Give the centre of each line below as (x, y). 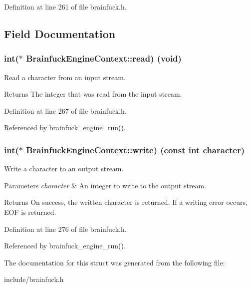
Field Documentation (60, 33)
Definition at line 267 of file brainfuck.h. (65, 110)
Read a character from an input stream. (65, 77)
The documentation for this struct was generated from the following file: (115, 262)
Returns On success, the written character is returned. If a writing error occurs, (126, 202)
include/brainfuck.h (34, 279)
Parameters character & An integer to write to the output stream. (105, 185)
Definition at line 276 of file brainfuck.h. (65, 229)
